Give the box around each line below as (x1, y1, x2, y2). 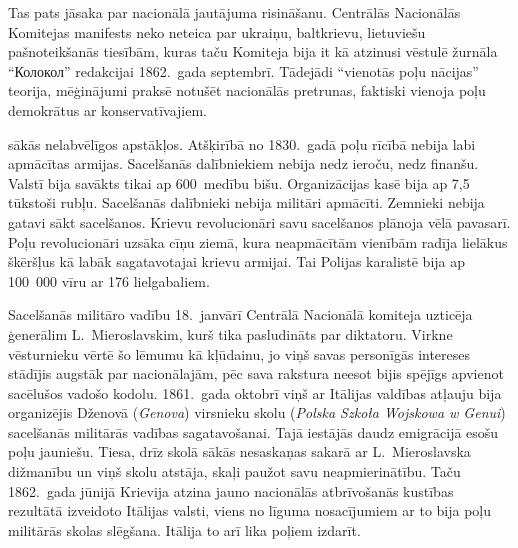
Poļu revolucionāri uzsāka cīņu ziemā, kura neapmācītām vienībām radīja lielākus (8, 231, 508, 252)
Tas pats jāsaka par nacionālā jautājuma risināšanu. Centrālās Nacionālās (8, 2, 461, 22)
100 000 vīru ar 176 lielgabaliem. (8, 270, 210, 291)
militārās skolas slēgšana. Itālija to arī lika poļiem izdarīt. (8, 519, 361, 540)
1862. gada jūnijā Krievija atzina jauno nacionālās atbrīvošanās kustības (8, 480, 454, 501)
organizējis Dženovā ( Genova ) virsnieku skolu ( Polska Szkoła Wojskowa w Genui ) (8, 402, 506, 423)
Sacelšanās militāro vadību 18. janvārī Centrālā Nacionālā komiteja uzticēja (8, 304, 473, 325)
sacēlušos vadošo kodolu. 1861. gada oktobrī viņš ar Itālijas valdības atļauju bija (8, 382, 502, 403)
